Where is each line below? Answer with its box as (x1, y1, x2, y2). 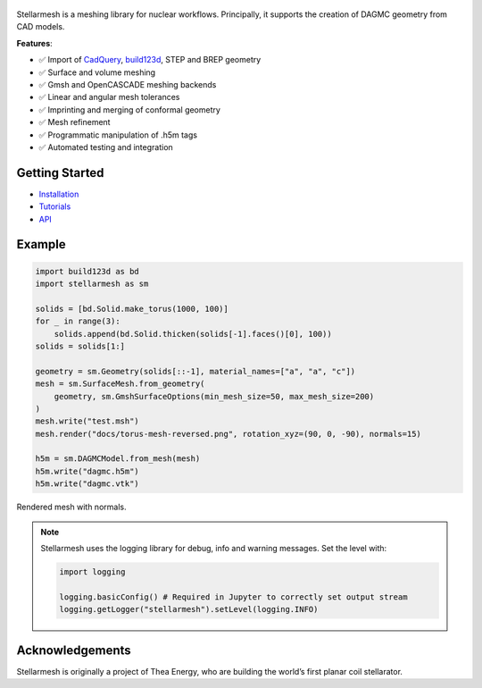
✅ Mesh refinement (38, 117, 111, 128)
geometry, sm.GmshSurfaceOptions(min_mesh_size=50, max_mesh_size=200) (54, 391, 375, 401)
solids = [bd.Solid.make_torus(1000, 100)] (35, 304, 229, 314)
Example (16, 237, 66, 252)
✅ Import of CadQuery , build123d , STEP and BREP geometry (38, 55, 262, 65)
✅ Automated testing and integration (38, 141, 173, 152)
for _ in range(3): (35, 316, 120, 326)
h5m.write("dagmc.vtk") (35, 479, 140, 489)
